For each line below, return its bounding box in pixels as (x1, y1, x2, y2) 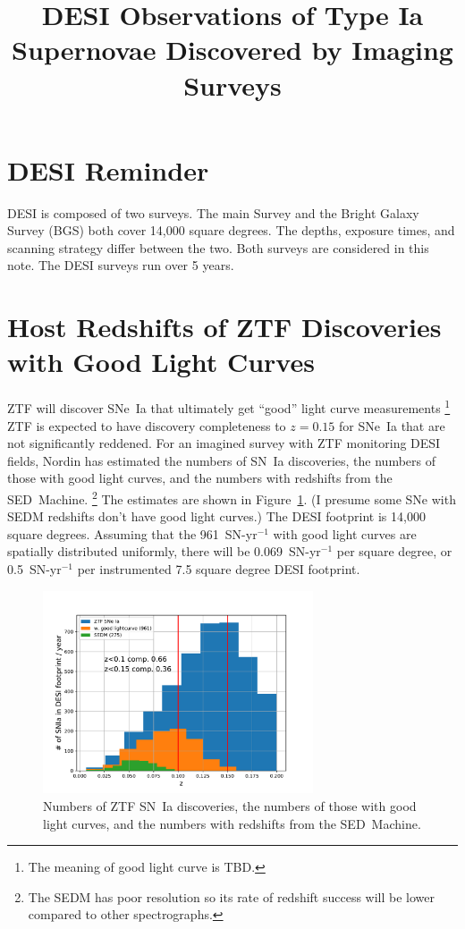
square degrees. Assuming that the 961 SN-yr (7, 524, 258, 543)
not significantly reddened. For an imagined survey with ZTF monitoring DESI (7, 434, 441, 452)
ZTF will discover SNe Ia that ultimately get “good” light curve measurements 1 (7, 396, 451, 418)
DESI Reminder (7, 151, 209, 188)
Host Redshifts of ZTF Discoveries (7, 308, 442, 345)
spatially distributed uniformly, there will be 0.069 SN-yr (7, 542, 321, 561)
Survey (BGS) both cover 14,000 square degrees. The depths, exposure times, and (7, 221, 455, 240)
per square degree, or (336, 542, 452, 561)
